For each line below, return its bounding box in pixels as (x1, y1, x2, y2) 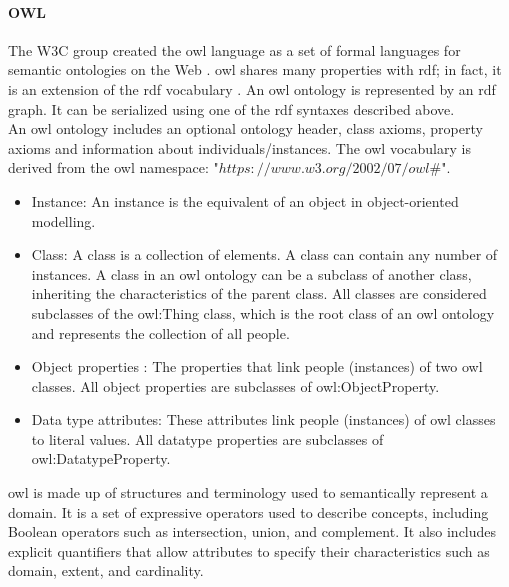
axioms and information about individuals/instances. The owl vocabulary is (8, 137, 471, 158)
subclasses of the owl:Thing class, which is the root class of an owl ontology (31, 302, 495, 323)
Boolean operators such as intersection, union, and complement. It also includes (8, 521, 497, 542)
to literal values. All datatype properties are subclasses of (31, 428, 384, 449)
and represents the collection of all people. (31, 322, 290, 343)
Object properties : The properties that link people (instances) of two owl (31, 356, 483, 377)
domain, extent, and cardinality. (8, 560, 204, 581)
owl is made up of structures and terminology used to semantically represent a (8, 482, 488, 503)
